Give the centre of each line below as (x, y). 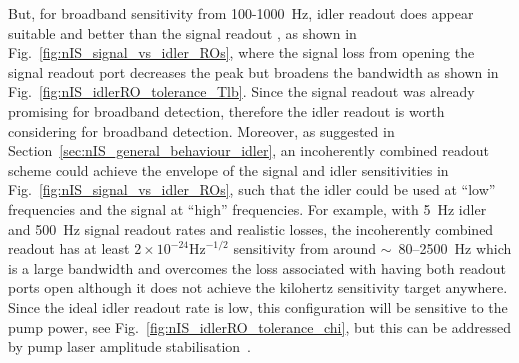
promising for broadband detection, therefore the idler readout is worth (226, 110)
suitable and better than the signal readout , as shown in (182, 32)
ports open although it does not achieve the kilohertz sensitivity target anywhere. (258, 287)
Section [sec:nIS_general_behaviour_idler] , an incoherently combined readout (249, 150)
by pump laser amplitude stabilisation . (129, 346)
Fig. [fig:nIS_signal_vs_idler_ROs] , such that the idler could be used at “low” (252, 189)
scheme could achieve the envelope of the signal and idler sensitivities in (228, 169)
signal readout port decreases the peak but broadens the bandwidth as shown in (253, 71)
